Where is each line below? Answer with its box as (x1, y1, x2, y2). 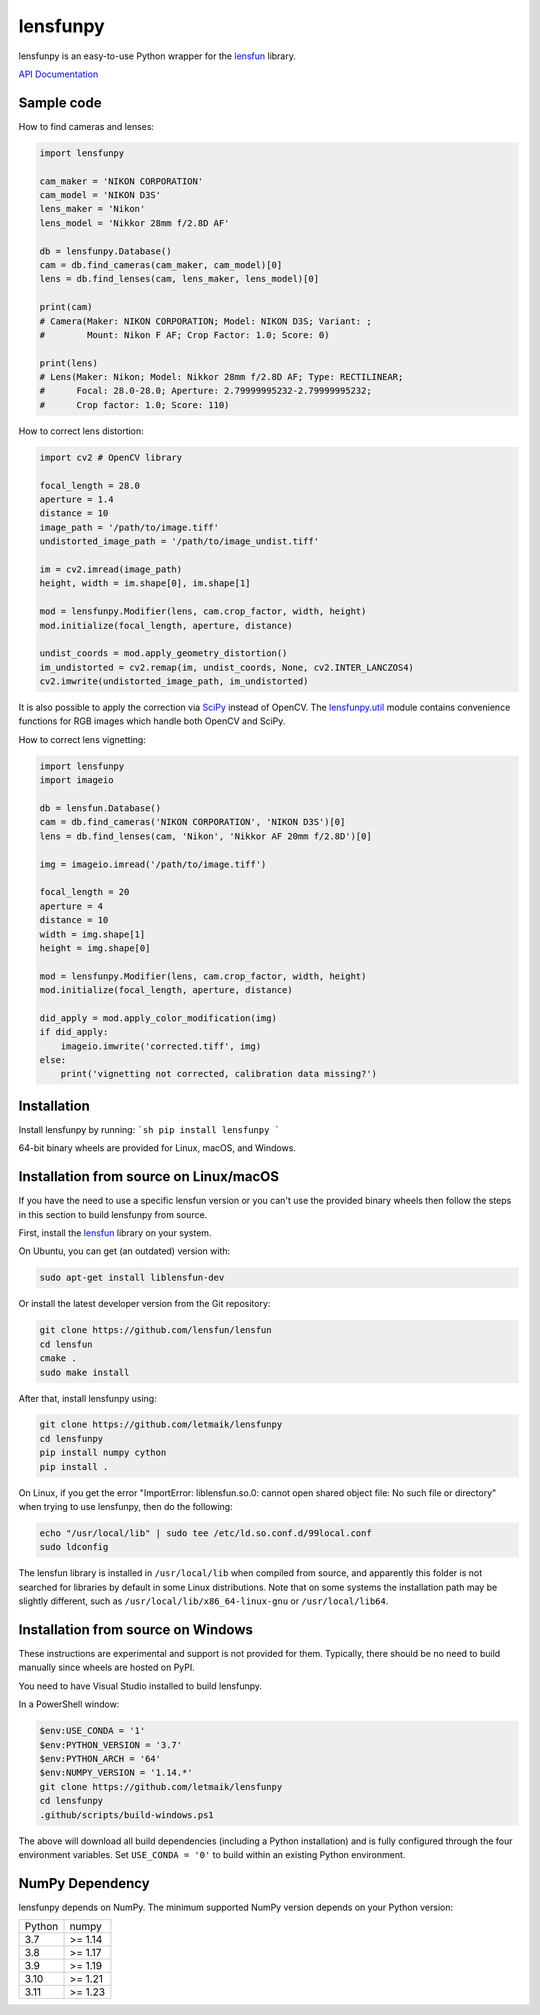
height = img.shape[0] (39, 942, 151, 954)
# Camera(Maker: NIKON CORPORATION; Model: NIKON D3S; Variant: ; (39, 315, 372, 327)
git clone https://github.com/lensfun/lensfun (39, 1325, 272, 1336)
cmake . (39, 1353, 77, 1364)
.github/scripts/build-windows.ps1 (39, 1809, 214, 1820)
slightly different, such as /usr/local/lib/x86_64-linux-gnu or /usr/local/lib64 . (18, 1595, 389, 1607)
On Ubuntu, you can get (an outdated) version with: (18, 1245, 231, 1257)
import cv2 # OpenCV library (39, 451, 183, 463)
